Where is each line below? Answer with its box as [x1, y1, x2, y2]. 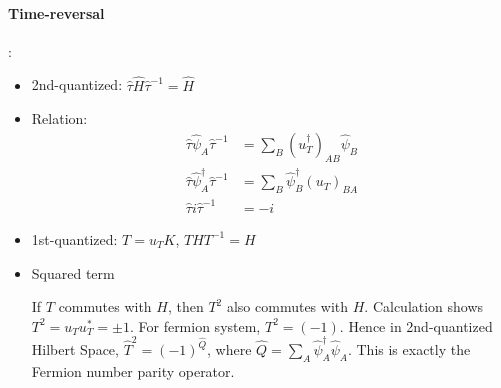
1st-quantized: [31, 228, 118, 249]
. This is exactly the [347, 339, 471, 360]
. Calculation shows [364, 296, 484, 317]
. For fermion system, [129, 315, 261, 336]
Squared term [31, 262, 115, 283]
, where [207, 339, 252, 360]
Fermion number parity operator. [31, 360, 235, 381]
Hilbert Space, [31, 339, 119, 360]
